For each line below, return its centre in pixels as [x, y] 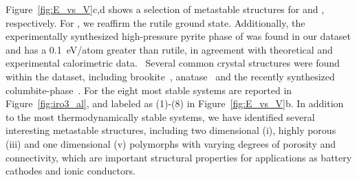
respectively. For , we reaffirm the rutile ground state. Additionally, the [155, 22]
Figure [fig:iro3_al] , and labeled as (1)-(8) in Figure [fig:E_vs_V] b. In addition [175, 103]
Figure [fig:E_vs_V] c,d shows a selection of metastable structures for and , [165, 9]
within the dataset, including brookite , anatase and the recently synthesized [170, 76]
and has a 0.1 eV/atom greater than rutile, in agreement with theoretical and [169, 49]
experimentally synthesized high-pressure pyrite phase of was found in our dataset [178, 36]
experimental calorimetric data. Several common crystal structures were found [173, 63]
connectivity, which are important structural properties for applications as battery [179, 157]
